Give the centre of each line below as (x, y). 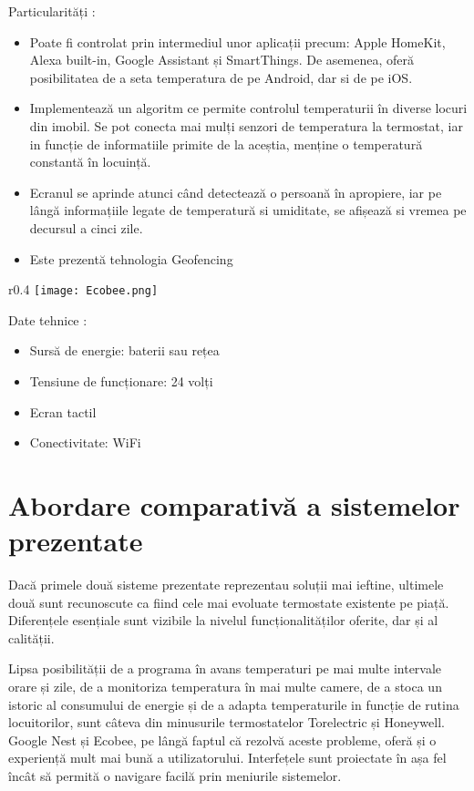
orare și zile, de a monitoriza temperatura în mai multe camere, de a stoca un (225, 687)
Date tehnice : (48, 319)
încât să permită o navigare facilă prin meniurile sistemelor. (175, 776)
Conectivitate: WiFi (85, 442)
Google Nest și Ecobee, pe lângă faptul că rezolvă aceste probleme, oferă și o (222, 740)
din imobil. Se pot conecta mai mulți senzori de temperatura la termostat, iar (246, 125)
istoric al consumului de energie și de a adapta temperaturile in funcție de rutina (234, 704)
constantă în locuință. (90, 162)
